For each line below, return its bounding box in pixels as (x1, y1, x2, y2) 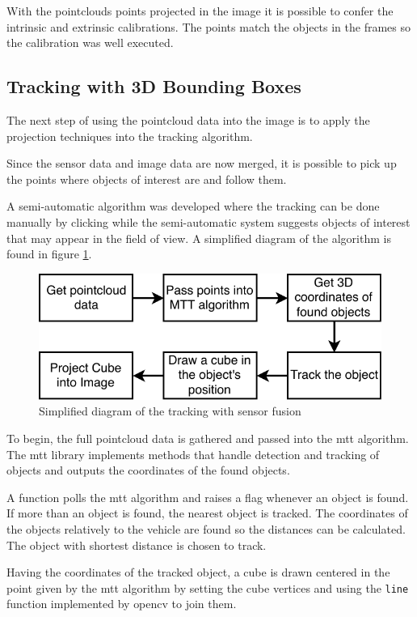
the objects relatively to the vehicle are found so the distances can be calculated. (6, 520, 406, 537)
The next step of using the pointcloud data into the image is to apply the (6, 111, 370, 128)
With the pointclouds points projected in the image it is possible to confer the (6, 2, 394, 19)
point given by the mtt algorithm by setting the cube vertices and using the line (6, 579, 409, 596)
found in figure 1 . (6, 245, 92, 262)
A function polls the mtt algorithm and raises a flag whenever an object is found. (6, 488, 409, 505)
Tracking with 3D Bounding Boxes (6, 74, 301, 99)
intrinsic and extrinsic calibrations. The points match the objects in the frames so (6, 18, 411, 35)
